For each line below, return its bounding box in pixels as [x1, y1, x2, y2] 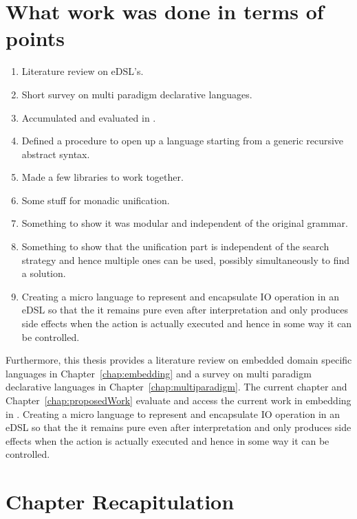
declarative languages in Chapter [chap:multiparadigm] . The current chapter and [6, 379, 347, 394]
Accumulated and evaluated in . [21, 110, 156, 124]
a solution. [21, 266, 66, 280]
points [6, 24, 65, 52]
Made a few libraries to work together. [21, 170, 184, 184]
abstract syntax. [21, 146, 90, 161]
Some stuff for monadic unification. [21, 192, 170, 207]
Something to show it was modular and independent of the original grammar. [21, 216, 348, 230]
